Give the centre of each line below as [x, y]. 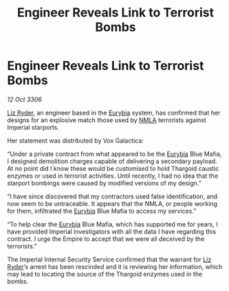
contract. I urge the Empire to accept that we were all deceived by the [106, 239]
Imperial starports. [33, 127]
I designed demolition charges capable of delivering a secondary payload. [112, 161]
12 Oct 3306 [25, 99]
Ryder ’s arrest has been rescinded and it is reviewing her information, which [115, 266]
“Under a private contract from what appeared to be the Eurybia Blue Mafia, [115, 154]
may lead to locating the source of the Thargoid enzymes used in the [105, 274]
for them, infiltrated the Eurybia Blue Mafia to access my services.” [102, 211]
